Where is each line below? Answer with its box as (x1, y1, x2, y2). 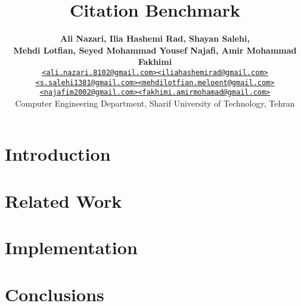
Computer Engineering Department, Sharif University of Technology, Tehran (15, 96, 295, 109)
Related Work (5, 188, 122, 213)
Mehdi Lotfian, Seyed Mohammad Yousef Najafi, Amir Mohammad (13, 43, 297, 56)
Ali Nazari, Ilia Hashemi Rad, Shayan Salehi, (60, 32, 250, 45)
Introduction (5, 142, 111, 166)
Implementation (5, 235, 138, 260)
